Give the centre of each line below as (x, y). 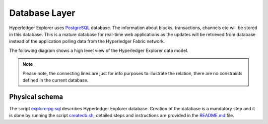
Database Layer (42, 13)
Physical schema (36, 97)
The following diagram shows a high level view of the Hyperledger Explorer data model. (99, 50)
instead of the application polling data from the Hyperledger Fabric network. (87, 41)
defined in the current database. (56, 80)
